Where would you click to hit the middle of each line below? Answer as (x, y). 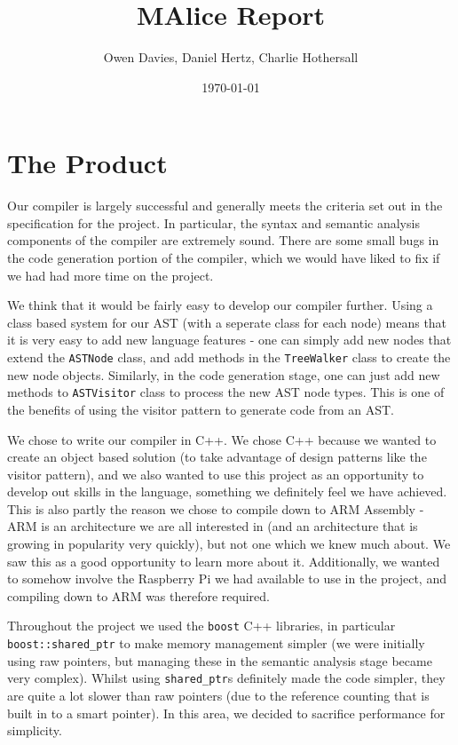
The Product (87, 163)
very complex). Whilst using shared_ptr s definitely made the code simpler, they (226, 678)
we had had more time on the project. (111, 275)
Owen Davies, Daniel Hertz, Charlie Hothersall (231, 57)
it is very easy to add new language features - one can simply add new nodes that (229, 340)
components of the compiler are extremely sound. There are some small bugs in (223, 240)
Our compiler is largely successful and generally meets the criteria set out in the (225, 206)
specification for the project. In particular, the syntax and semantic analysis (213, 222)
